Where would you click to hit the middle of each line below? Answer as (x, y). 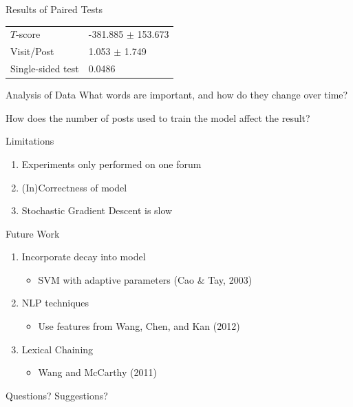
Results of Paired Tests (54, 9)
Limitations (30, 141)
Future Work (33, 233)
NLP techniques (55, 303)
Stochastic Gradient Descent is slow (97, 210)
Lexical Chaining (57, 349)
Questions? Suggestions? (57, 395)
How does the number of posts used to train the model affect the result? (158, 117)
